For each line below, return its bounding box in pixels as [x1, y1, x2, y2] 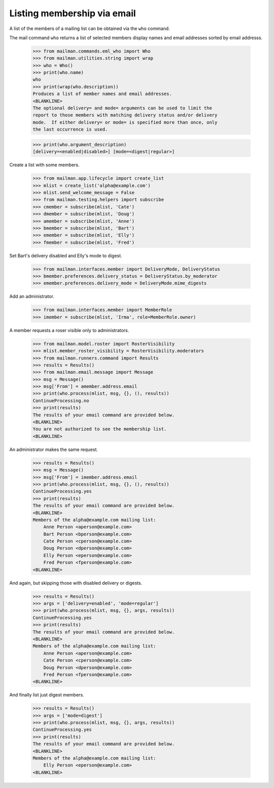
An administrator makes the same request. [9, 446, 98, 452]
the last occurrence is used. [32, 127, 108, 132]
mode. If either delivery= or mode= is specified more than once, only [32, 119, 218, 125]
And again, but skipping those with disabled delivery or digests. [9, 580, 142, 586]
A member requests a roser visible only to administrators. [9, 327, 129, 333]
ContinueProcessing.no [32, 398, 89, 404]
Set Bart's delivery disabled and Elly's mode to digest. [9, 252, 122, 259]
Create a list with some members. [9, 162, 80, 168]
